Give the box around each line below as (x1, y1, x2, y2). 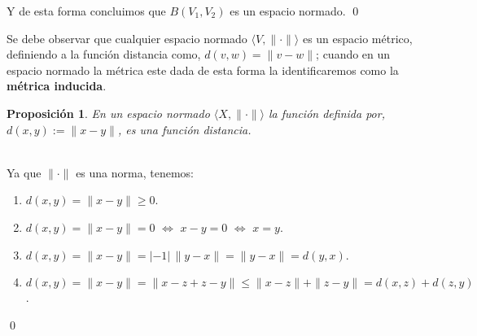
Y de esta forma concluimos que (7, 2, 166, 19)
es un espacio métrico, (302, 29, 413, 46)
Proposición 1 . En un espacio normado (7, 104, 210, 121)
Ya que (7, 164, 42, 181)
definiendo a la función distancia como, (7, 46, 201, 63)
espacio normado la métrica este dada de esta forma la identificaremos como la (7, 61, 399, 78)
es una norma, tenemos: (76, 164, 194, 181)
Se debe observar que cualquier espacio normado (7, 29, 247, 46)
